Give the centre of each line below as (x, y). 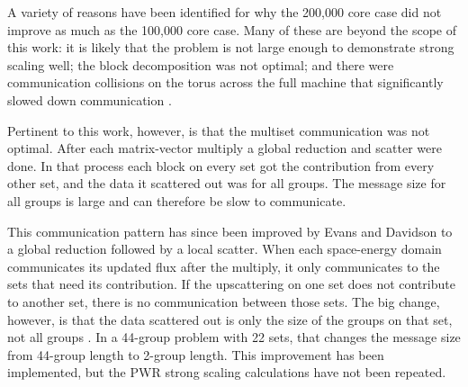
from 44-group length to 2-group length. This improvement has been (196, 354)
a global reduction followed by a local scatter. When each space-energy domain (225, 249)
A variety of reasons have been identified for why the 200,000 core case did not (225, 12)
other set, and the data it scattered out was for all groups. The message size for (227, 183)
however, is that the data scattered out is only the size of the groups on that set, (230, 319)
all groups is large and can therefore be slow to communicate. (177, 200)
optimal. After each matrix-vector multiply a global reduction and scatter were (225, 148)
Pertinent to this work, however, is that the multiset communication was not (219, 130)
